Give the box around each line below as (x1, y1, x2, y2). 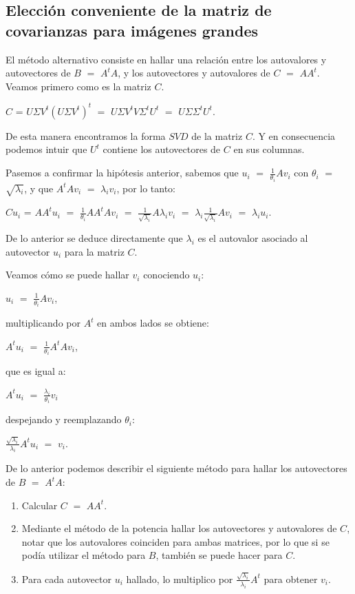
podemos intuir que (6, 142, 87, 156)
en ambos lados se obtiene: (97, 316, 209, 330)
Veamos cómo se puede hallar (6, 267, 129, 282)
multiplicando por (6, 316, 80, 330)
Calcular (21, 498, 58, 512)
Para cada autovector (21, 571, 111, 586)
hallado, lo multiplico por (126, 571, 233, 586)
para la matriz (64, 244, 125, 258)
